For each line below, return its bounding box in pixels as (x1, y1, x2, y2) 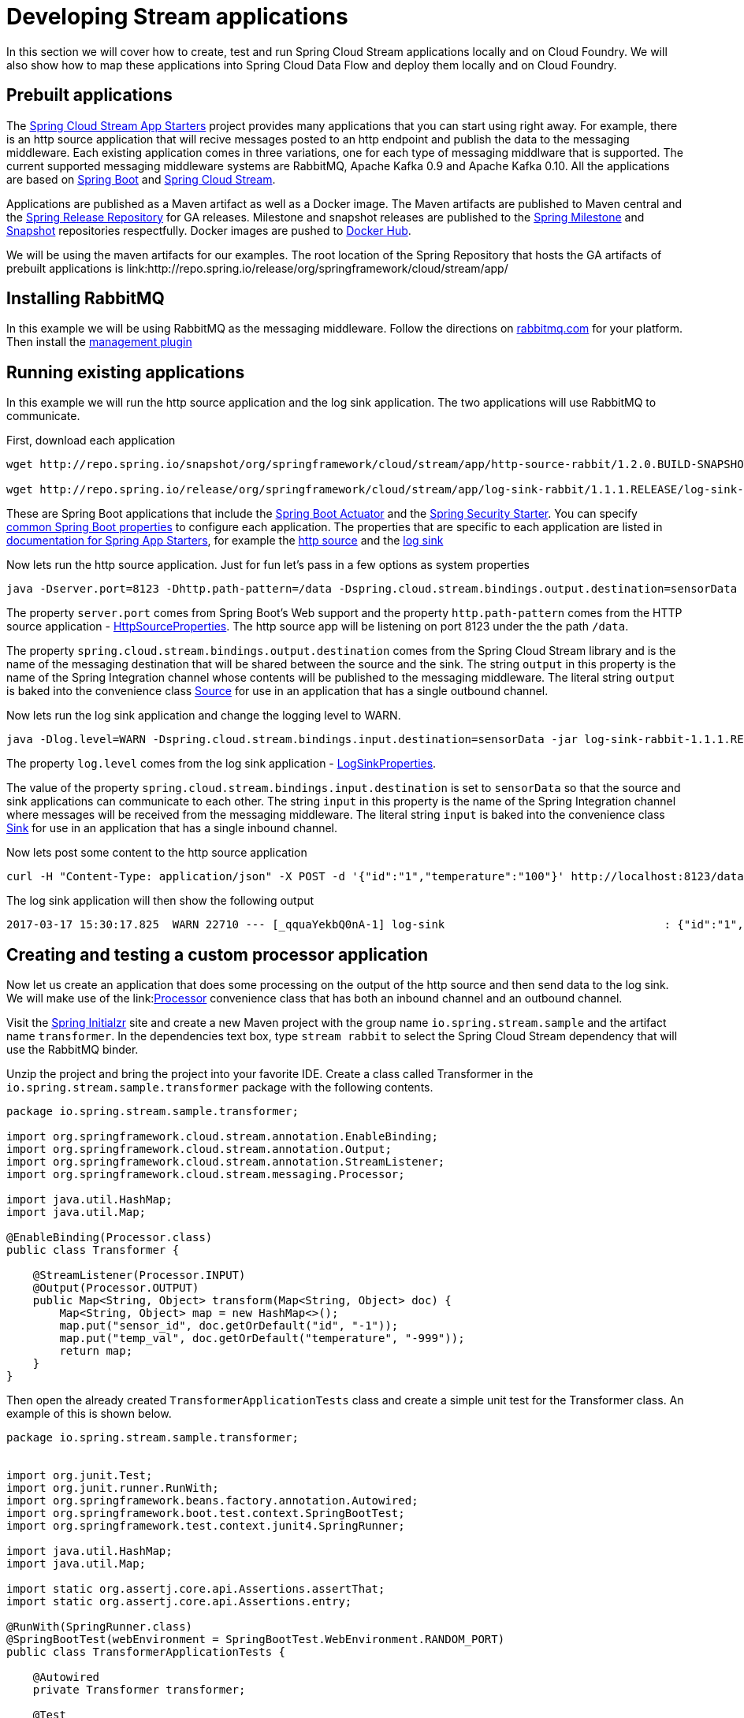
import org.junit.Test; (6, 1469, 153, 1482)
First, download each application (6, 433, 176, 448)
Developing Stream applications (6, 3, 348, 30)
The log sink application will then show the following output (6, 894, 314, 908)
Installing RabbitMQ (6, 288, 165, 309)
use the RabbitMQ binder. (6, 1043, 139, 1057)
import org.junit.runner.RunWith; (6, 1482, 219, 1495)
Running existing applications (6, 362, 245, 382)
